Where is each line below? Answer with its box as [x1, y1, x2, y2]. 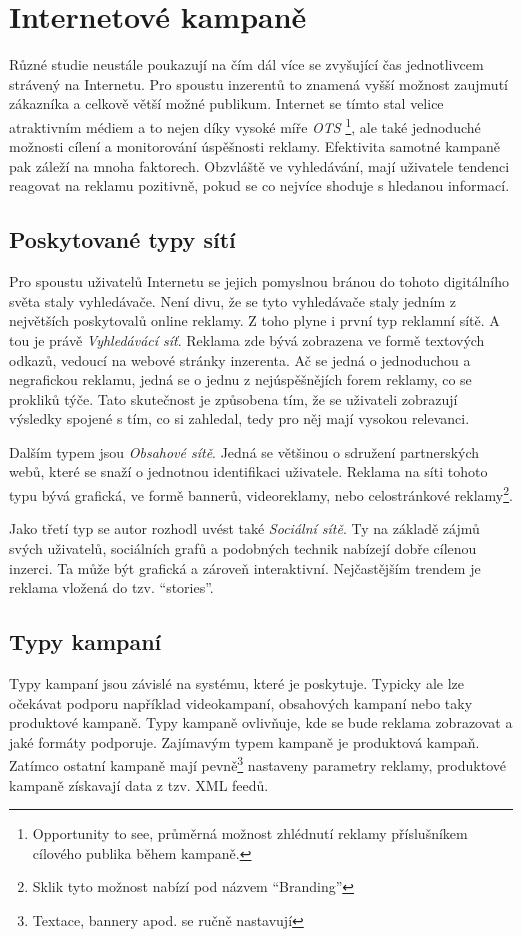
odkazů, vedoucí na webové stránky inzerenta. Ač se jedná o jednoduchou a [9, 349, 471, 370]
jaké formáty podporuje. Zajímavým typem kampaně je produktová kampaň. [9, 731, 480, 752]
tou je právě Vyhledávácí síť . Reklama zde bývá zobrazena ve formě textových [9, 329, 485, 350]
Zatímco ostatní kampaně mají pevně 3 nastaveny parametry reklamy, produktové [9, 752, 506, 775]
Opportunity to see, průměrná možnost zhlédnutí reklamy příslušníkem [32, 823, 468, 844]
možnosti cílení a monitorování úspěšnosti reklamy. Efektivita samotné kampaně [9, 136, 501, 157]
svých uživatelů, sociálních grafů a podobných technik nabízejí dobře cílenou [9, 537, 477, 558]
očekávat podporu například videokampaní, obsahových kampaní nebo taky [9, 692, 473, 713]
